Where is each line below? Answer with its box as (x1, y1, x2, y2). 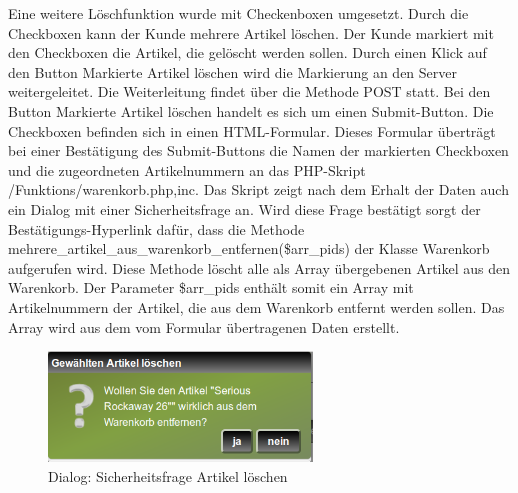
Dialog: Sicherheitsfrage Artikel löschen (48, 465, 288, 486)
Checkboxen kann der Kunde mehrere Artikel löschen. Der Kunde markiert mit (8, 22, 494, 43)
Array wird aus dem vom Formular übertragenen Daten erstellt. (8, 316, 400, 337)
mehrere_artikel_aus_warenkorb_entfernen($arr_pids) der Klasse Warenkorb (8, 238, 490, 259)
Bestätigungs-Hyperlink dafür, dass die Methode (8, 218, 305, 239)
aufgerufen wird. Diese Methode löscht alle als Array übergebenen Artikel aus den (8, 257, 511, 278)
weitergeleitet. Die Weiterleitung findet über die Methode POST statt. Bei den (8, 81, 491, 102)
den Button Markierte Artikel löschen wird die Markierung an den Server (8, 61, 458, 82)
